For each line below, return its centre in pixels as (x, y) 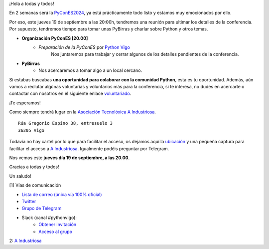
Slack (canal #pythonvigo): (49, 218)
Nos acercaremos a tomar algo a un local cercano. (90, 70)
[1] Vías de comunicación (35, 185)
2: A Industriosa (25, 241)
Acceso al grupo (55, 232)
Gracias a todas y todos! (34, 167)
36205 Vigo (31, 130)
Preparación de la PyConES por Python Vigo (84, 47)
